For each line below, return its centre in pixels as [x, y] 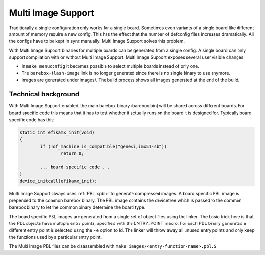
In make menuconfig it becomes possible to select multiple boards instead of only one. [110, 66]
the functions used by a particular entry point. [55, 237]
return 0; [72, 153]
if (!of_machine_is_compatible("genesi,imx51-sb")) [104, 146]
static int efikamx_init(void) [57, 132]
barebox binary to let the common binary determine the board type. [77, 207]
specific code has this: [32, 119]
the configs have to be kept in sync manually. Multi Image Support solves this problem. [97, 41]
